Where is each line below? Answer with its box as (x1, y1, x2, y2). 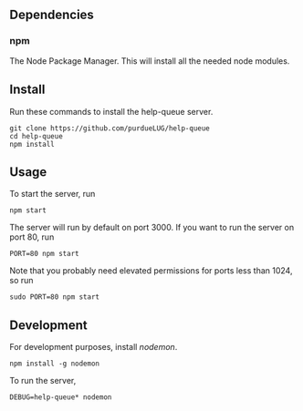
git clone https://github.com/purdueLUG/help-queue (9, 123, 210, 133)
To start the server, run (9, 189, 96, 200)
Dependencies (9, 7, 94, 23)
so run (9, 275, 34, 286)
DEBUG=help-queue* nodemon (9, 393, 112, 402)
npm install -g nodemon (9, 359, 100, 368)
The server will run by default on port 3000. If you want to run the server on (9, 222, 295, 233)
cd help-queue (9, 131, 64, 140)
